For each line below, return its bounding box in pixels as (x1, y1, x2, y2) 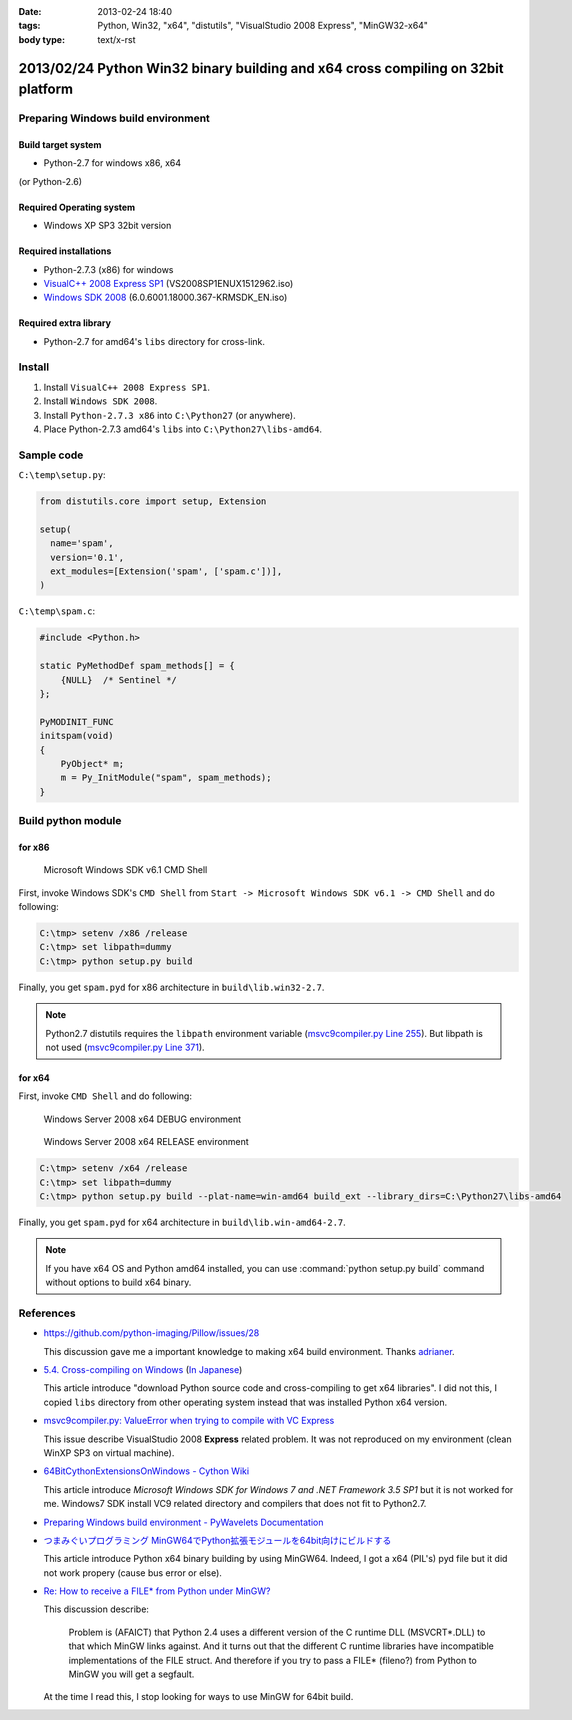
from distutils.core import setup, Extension (39, 496, 267, 507)
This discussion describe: (43, 1603, 150, 1615)
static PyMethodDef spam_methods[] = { (39, 660, 235, 672)
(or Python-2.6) (18, 175, 83, 187)
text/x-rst (97, 33, 136, 45)
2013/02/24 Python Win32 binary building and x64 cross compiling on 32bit (18, 60, 504, 77)
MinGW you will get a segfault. (68, 1668, 195, 1680)
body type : (18, 33, 65, 45)
